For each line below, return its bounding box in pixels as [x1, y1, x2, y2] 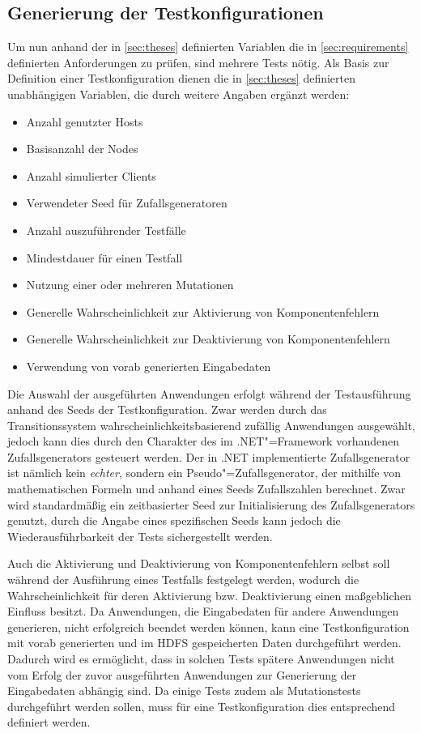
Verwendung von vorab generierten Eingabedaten [26, 357, 271, 374]
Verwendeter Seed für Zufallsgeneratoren [26, 194, 228, 211]
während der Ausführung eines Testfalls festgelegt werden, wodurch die [7, 571, 359, 588]
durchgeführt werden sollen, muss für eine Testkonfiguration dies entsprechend [7, 697, 396, 714]
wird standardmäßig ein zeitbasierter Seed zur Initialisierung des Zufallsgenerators [7, 496, 415, 513]
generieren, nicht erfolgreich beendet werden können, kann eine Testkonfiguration [7, 618, 410, 635]
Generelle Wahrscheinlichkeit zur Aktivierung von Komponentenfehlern [26, 303, 380, 320]
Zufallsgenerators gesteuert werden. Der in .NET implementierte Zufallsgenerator [7, 448, 410, 465]
